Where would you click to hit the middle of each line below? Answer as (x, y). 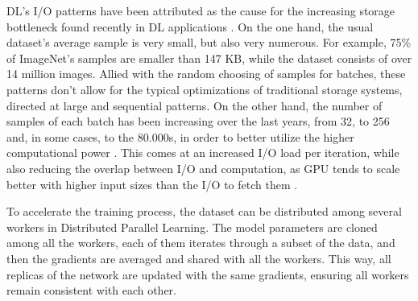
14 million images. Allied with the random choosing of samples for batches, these (206, 74)
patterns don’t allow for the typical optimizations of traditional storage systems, (205, 89)
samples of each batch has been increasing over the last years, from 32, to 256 (198, 121)
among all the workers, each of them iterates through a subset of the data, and (201, 243)
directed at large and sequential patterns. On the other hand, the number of (195, 105)
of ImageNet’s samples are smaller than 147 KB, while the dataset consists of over (209, 58)
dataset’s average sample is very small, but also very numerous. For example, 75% (209, 42)
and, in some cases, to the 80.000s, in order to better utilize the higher (180, 136)
